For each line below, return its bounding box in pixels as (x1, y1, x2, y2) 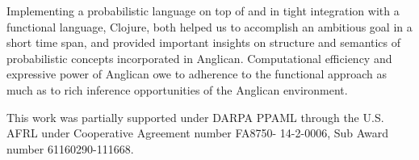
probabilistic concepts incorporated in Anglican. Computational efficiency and (6, 49, 392, 66)
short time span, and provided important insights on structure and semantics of (6, 34, 401, 51)
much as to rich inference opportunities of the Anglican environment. (6, 81, 348, 98)
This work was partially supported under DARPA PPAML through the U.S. (6, 108, 384, 125)
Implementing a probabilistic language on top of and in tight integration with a (6, 2, 400, 19)
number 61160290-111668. (6, 140, 134, 157)
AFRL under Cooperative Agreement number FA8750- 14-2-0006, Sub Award (6, 124, 389, 141)
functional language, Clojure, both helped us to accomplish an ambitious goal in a (6, 18, 413, 35)
